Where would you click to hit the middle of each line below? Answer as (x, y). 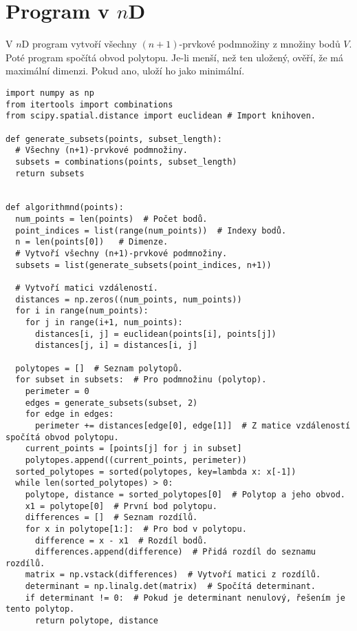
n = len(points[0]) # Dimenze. (92, 242)
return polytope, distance (96, 621)
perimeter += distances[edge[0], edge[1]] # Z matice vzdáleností (193, 425)
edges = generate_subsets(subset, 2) (111, 403)
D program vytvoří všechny (79, 44)
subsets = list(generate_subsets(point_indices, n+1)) (143, 265)
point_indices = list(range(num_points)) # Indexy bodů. (151, 230)
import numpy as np (50, 93)
